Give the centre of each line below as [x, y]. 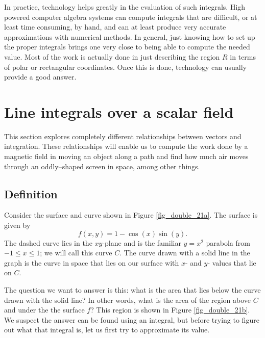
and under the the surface [44, 310]
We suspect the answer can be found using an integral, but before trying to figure [132, 319]
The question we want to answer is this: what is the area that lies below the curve [132, 290]
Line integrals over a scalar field [119, 111]
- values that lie [232, 262]
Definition [31, 193]
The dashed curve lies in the [48, 242]
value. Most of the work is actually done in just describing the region [112, 56]
